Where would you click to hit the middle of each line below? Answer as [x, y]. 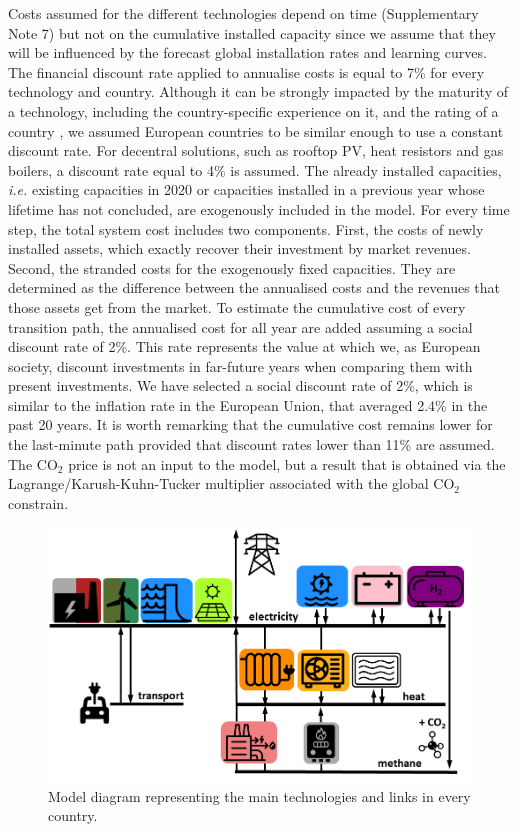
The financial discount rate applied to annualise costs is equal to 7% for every [246, 71]
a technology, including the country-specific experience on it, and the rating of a [253, 110]
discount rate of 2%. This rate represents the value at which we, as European [244, 346]
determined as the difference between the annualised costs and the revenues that [254, 287]
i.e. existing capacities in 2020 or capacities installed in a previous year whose [246, 189]
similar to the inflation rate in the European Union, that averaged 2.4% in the [248, 404]
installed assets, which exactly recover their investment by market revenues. [239, 248]
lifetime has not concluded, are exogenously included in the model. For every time [259, 208]
